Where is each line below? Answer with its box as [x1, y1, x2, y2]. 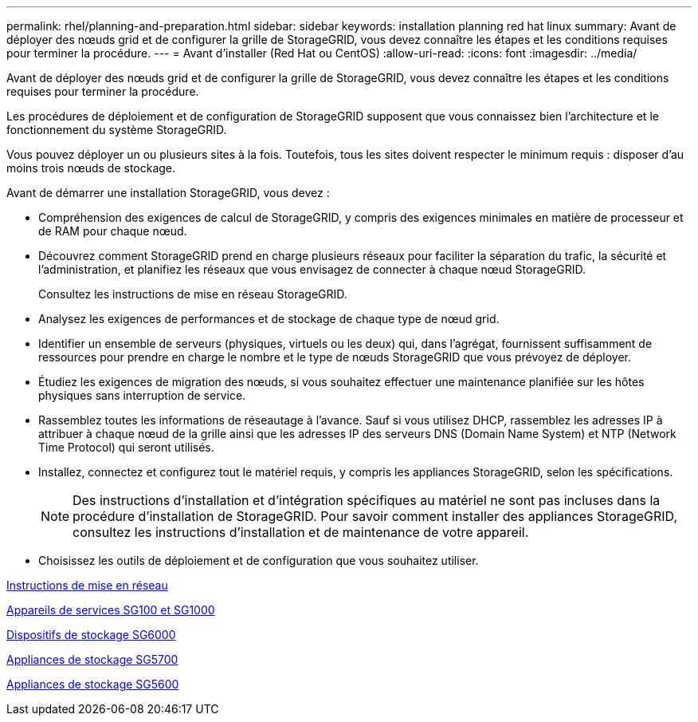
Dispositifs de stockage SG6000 [6, 628, 176, 641]
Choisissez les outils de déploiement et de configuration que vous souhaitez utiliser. [38, 554, 479, 567]
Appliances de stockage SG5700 [6, 653, 178, 666]
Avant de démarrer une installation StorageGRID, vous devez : [6, 186, 330, 199]
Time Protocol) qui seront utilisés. [38, 440, 214, 454]
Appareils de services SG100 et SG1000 [6, 603, 215, 617]
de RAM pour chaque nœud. [38, 224, 187, 238]
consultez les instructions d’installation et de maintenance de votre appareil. [73, 524, 529, 540]
